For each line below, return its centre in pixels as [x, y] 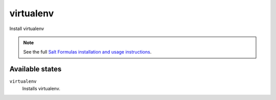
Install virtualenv [27, 29]
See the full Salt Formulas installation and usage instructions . [87, 52]
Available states [36, 69]
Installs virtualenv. [41, 88]
